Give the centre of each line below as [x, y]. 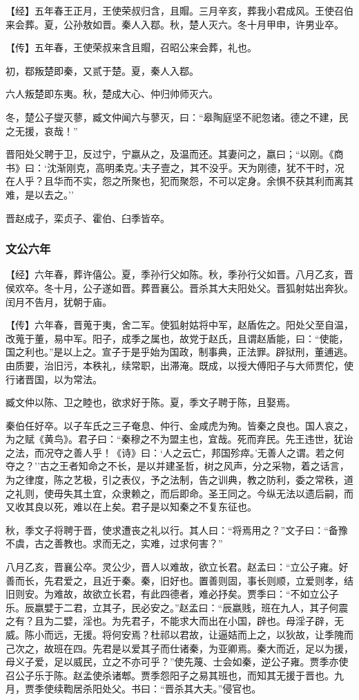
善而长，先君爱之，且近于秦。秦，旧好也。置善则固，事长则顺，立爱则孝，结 [179, 580]
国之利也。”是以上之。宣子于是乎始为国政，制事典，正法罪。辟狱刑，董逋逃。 [179, 352]
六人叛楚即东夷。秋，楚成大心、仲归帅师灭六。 [112, 94]
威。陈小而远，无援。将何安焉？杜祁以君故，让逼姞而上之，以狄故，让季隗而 [179, 634]
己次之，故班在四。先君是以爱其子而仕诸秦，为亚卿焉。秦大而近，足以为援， [179, 648]
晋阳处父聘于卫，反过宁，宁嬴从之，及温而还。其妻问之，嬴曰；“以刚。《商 [175, 154]
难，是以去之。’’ [40, 194]
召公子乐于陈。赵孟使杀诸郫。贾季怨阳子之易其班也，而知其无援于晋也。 [170, 675]
